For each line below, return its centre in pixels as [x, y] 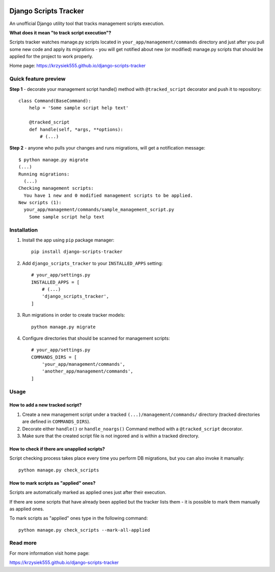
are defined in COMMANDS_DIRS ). [56, 421]
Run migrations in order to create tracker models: [74, 315]
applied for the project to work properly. [51, 57]
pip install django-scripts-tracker [77, 252]
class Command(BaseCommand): [55, 101]
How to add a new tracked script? [46, 405]
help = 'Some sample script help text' [79, 108]
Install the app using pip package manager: [68, 240]
